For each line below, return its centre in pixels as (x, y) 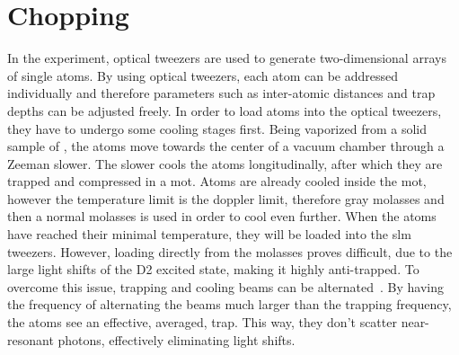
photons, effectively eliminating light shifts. (177, 339)
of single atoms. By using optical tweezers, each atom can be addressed (203, 75)
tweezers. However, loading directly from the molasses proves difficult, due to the (230, 251)
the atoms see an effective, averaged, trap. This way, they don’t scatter (202, 322)
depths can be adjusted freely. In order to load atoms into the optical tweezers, (225, 110)
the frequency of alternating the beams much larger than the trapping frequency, (229, 304)
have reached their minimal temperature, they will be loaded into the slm (209, 234)
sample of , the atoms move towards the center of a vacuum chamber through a (226, 146)
